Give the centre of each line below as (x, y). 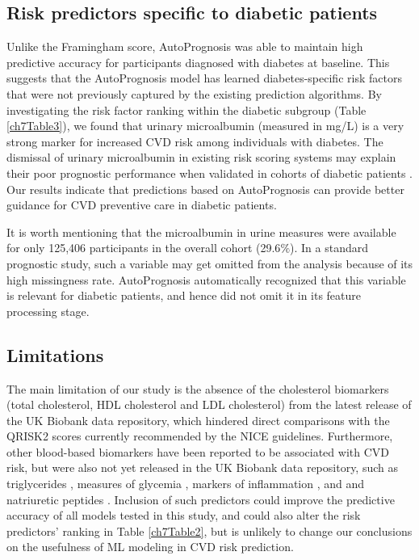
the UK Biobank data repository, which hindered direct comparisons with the (198, 420)
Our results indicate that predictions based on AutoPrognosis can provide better (205, 189)
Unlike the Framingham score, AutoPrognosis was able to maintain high (185, 46)
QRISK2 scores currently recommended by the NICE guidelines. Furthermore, (200, 436)
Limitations (55, 354)
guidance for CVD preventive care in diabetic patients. (142, 205)
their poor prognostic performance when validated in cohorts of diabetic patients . (209, 173)
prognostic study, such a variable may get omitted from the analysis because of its (210, 263)
